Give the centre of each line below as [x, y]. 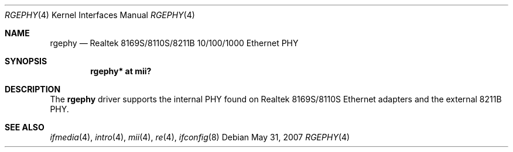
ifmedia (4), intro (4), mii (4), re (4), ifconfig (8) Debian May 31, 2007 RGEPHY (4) [200, 137]
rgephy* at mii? [121, 71]
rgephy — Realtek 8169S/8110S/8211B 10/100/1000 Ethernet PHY [174, 43]
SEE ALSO [25, 127]
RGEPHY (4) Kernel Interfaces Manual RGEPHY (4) [100, 15]
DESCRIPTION [33, 89]
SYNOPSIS [26, 61]
